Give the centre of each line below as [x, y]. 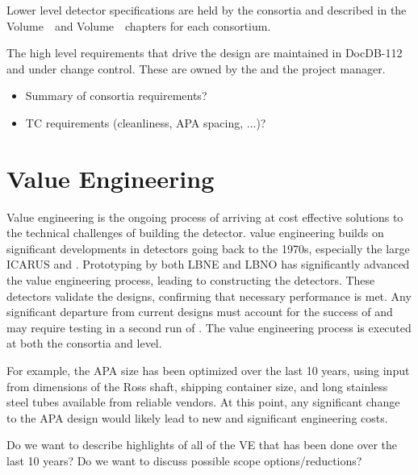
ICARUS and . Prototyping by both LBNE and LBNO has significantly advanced [208, 264]
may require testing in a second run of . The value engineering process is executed [209, 327]
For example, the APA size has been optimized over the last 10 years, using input [208, 371]
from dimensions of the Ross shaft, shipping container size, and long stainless [197, 386]
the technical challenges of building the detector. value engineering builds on [195, 233]
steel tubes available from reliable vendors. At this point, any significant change [203, 402]
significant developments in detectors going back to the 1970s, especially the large [208, 248]
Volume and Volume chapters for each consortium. [139, 25]
